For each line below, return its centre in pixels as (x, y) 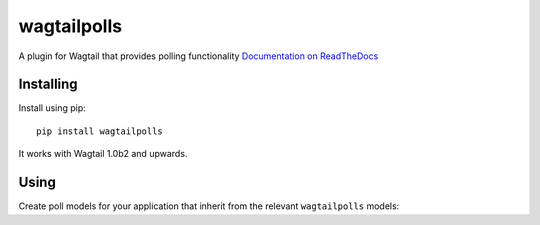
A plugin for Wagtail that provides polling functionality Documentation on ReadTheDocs (198, 56)
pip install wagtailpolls (100, 131)
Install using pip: (52, 108)
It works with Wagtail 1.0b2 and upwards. (103, 154)
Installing (48, 84)
